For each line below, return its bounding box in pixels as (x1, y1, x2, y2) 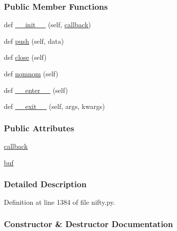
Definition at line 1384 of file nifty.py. (4, 197, 115, 207)
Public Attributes (4, 122, 74, 134)
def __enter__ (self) (4, 85, 68, 95)
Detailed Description (4, 178, 87, 190)
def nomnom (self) (4, 69, 58, 78)
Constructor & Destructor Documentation (4, 217, 173, 230)
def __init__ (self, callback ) (4, 19, 91, 30)
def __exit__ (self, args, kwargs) (4, 101, 105, 111)
